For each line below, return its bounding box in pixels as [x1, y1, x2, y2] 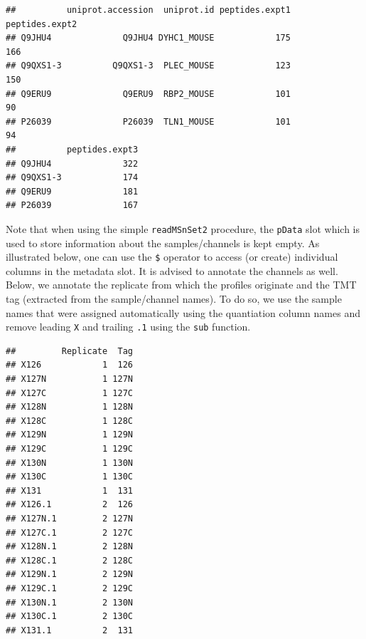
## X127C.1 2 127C [6, 527, 133, 538]
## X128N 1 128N [6, 402, 133, 412]
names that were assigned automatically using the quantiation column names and [6, 305, 360, 320]
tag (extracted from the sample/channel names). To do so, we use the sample [6, 291, 342, 306]
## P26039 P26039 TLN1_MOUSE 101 [6, 116, 291, 127]
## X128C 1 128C [6, 415, 133, 426]
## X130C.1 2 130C [6, 611, 133, 622]
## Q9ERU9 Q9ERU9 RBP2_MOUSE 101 [6, 88, 291, 99]
